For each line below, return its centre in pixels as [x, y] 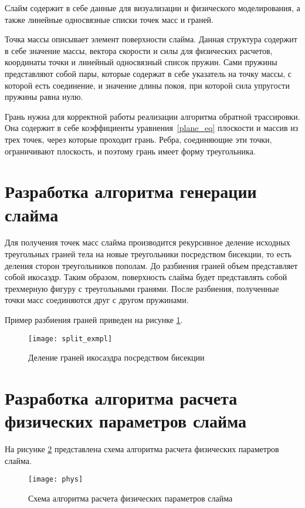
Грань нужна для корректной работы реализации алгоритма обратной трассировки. [152, 116]
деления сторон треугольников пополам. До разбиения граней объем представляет [151, 265]
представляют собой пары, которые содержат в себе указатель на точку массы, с [148, 73]
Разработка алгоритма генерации [131, 191]
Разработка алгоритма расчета [121, 398]
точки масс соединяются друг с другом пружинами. [97, 300]
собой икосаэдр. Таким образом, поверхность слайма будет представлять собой [146, 277]
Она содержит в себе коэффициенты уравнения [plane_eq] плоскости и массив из [152, 128]
